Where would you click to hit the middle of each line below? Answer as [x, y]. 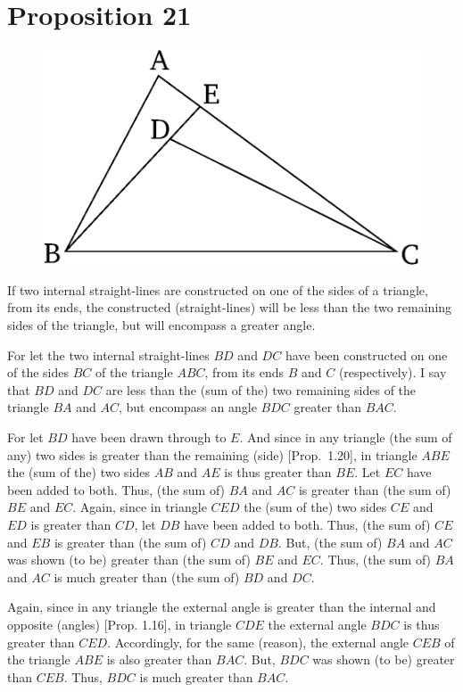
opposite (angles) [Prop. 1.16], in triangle [120, 624]
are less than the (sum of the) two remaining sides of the [261, 389]
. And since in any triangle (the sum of [346, 437]
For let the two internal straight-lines [108, 354]
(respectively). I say [393, 372]
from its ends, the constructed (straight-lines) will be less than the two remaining [230, 307]
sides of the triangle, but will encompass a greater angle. [161, 325]
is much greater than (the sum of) [147, 577]
